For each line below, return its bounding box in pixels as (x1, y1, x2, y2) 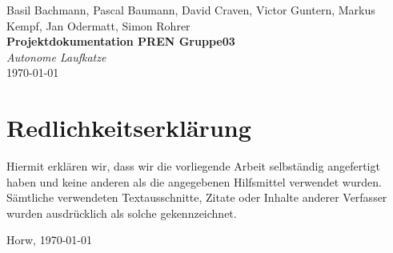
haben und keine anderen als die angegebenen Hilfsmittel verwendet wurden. (6, 173, 382, 190)
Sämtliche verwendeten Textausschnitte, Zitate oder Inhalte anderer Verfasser (6, 189, 387, 206)
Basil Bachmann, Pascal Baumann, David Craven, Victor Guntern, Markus (6, 2, 375, 18)
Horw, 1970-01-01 (6, 231, 92, 248)
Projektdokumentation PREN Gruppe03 (6, 33, 235, 50)
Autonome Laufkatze (6, 48, 106, 65)
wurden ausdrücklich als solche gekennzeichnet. (6, 204, 237, 221)
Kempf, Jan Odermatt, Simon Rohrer (6, 17, 190, 34)
